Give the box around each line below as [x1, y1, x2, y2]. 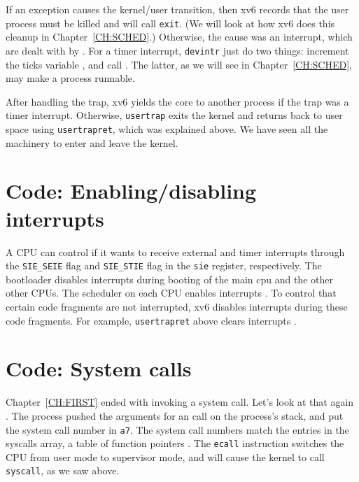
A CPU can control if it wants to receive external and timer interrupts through [6, 244, 345, 259]
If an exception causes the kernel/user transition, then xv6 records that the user [6, 2, 349, 16]
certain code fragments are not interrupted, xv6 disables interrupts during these [6, 299, 348, 313]
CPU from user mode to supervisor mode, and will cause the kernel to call [6, 449, 325, 464]
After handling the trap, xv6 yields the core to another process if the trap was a [6, 94, 349, 108]
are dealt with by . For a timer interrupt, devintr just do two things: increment [6, 43, 349, 57]
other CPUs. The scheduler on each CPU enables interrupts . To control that [6, 285, 337, 300]
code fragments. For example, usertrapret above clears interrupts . [6, 313, 297, 327]
